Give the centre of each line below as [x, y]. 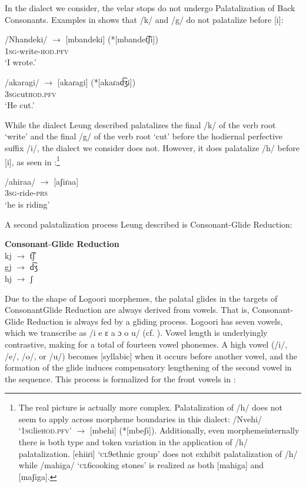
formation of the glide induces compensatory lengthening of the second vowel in [148, 367]
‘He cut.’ [20, 105]
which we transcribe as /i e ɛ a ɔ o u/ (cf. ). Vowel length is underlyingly [136, 333]
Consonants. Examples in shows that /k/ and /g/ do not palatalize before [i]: [144, 19]
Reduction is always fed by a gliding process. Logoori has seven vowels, [155, 321]
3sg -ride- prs [26, 193]
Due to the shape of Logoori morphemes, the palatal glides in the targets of [141, 298]
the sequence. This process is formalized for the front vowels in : [120, 378]
